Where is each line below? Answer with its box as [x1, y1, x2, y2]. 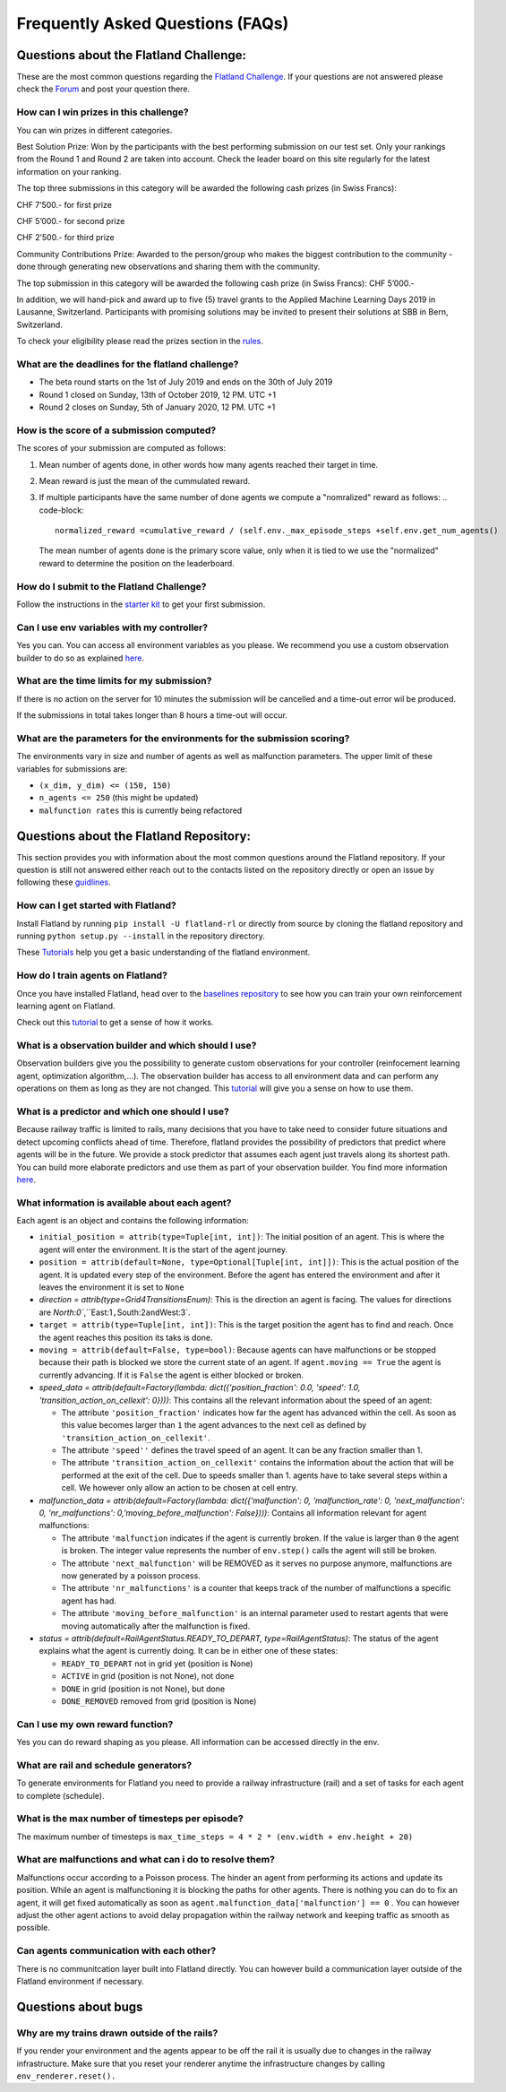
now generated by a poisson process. [61, 1570, 201, 1581]
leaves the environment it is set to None [39, 1282, 184, 1292]
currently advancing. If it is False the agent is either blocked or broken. [39, 1370, 304, 1380]
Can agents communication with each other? [16, 1945, 217, 1958]
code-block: [39, 505, 84, 515]
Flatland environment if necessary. [16, 1975, 145, 1986]
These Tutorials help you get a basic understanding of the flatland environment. [16, 947, 311, 958]
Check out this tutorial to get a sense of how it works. [16, 1017, 214, 1028]
